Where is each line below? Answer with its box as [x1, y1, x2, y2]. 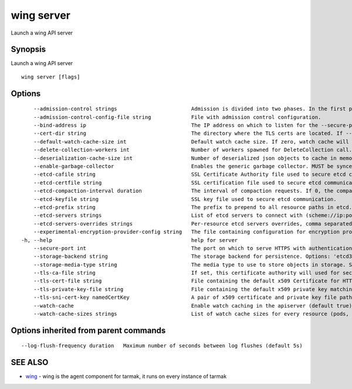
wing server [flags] [21, 73, 80, 80]
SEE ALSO [11, 357, 49, 367]
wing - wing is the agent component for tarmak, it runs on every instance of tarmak [25, 373, 227, 380]
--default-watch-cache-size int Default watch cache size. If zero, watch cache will [33, 138, 349, 145]
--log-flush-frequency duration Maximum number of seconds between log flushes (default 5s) [21, 343, 303, 349]
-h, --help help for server [21, 237, 238, 243]
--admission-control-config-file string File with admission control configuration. [33, 114, 321, 120]
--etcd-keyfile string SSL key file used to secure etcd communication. [33, 196, 337, 202]
